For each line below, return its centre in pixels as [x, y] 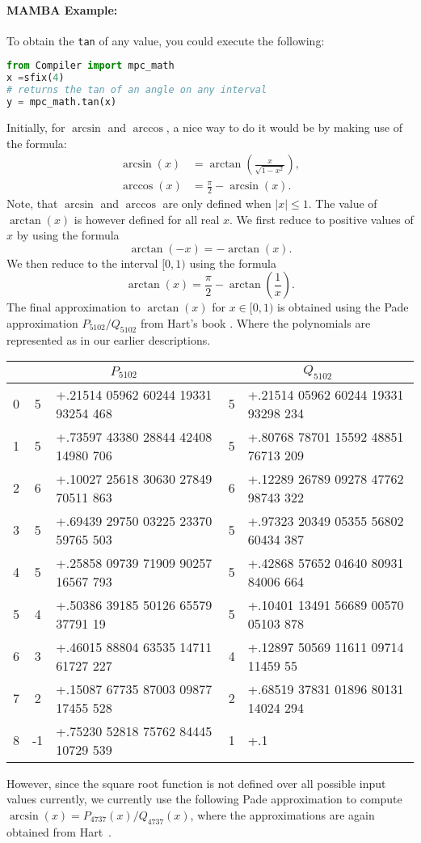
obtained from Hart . [59, 831]
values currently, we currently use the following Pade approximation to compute [204, 799]
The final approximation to [74, 307]
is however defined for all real [147, 219]
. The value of [343, 203]
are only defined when [217, 203]
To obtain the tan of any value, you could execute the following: [166, 40]
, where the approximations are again [282, 814]
